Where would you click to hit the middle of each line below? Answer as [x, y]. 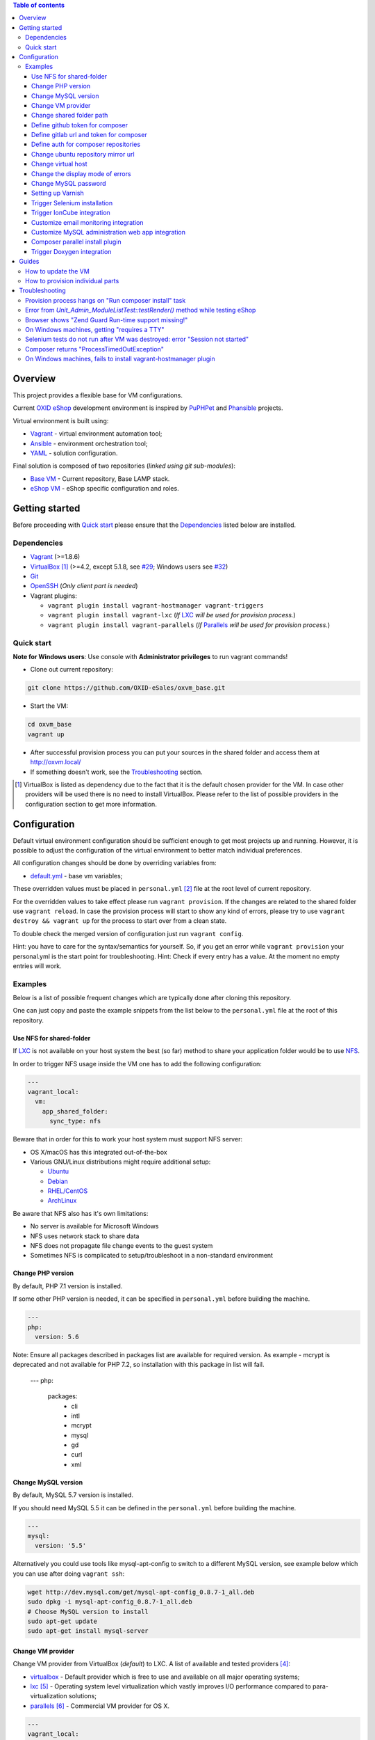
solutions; [83, 1696]
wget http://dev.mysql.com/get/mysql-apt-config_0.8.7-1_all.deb [141, 1592]
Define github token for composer [80, 125]
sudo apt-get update [62, 1621]
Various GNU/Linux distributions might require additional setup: [120, 1162]
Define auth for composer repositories [86, 144]
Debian [58, 1181]
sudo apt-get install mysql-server [88, 1631]
